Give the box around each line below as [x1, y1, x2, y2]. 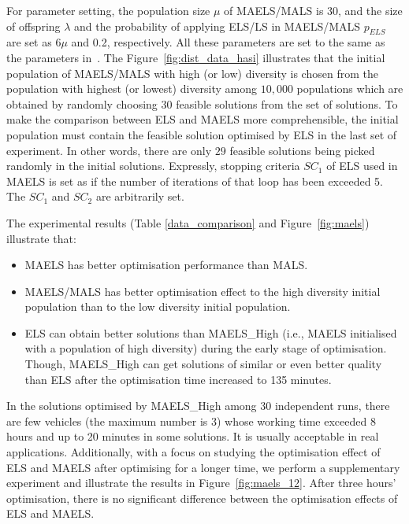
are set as [6, 34, 52, 50]
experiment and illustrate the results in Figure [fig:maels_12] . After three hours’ [6, 474, 396, 491]
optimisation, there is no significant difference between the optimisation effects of [6, 489, 398, 506]
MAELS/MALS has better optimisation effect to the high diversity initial [24, 282, 381, 299]
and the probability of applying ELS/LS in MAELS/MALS [74, 17, 361, 34]
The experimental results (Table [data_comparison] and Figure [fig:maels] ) [6, 214, 370, 231]
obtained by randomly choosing [6, 95, 158, 112]
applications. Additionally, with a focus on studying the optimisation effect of [6, 444, 381, 460]
